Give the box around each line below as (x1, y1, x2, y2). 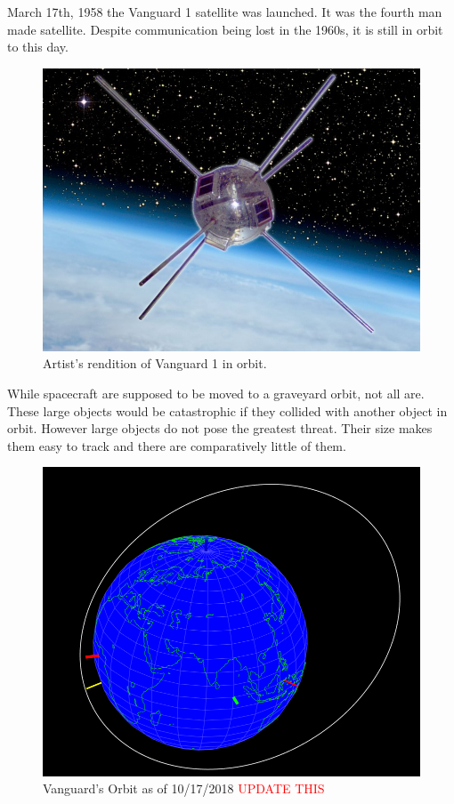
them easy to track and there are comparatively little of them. (7, 436, 346, 454)
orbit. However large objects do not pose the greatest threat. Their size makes (7, 419, 433, 438)
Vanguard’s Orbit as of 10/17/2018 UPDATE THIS (43, 779, 325, 798)
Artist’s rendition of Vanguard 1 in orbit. (43, 354, 267, 373)
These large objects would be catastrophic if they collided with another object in (7, 401, 448, 420)
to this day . (7, 37, 69, 56)
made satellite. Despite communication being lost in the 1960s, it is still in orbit (7, 20, 443, 38)
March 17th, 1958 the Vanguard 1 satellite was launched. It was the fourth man (7, 3, 442, 20)
